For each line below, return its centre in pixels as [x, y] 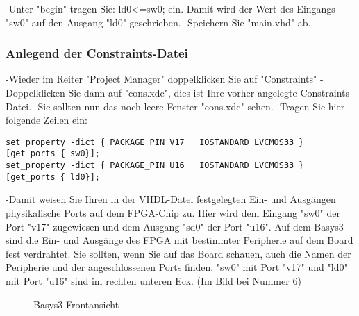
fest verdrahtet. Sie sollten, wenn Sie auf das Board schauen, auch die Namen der [178, 253]
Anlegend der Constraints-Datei [97, 53]
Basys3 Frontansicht [76, 304]
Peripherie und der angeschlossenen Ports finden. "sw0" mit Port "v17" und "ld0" [177, 267]
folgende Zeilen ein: [47, 120]
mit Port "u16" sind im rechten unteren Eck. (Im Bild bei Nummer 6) [153, 280]
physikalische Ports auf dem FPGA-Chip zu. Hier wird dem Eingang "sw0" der [173, 213]
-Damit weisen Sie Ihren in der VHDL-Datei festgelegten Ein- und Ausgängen [171, 199]
